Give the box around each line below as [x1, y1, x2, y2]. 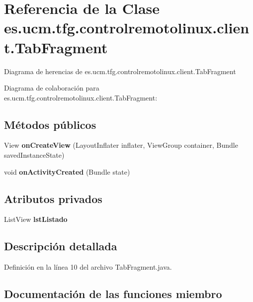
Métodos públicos [4, 116, 96, 132]
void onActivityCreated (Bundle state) [4, 166, 130, 177]
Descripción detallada [4, 238, 117, 254]
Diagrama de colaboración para [4, 83, 99, 93]
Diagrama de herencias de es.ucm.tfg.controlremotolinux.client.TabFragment [4, 66, 236, 76]
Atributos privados [4, 191, 102, 206]
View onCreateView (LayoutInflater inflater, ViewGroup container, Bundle [4, 140, 238, 150]
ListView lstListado [4, 214, 68, 224]
